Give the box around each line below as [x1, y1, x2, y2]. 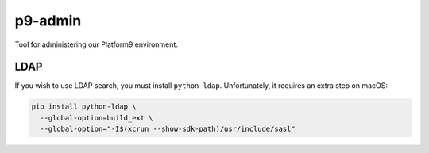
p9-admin [14, 12, 82, 29]
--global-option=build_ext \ [40, 113, 154, 122]
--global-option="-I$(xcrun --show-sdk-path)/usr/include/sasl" [40, 124, 296, 134]
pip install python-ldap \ [31, 102, 137, 111]
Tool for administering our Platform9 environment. [14, 40, 179, 49]
